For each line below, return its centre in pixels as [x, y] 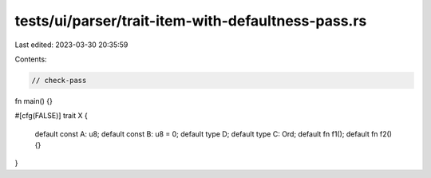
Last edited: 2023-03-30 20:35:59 [71, 45]
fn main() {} [34, 101]
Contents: [31, 59]
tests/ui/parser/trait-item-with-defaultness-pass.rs [191, 21]
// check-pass [59, 80]
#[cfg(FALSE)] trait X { [51, 116]
